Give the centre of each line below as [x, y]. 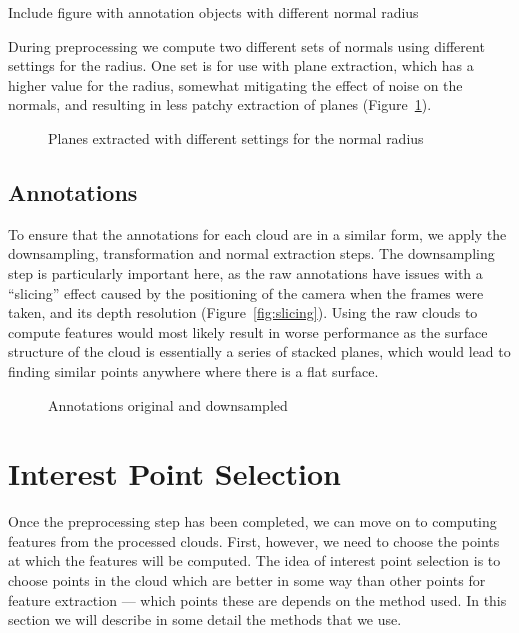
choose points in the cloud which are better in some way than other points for [247, 580]
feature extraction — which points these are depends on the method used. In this [257, 599]
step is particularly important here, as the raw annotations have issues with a [245, 272]
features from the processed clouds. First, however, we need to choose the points [254, 540]
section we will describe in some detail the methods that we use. [205, 619]
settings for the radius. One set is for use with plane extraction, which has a [241, 65]
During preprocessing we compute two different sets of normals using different [246, 45]
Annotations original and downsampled [168, 404]
